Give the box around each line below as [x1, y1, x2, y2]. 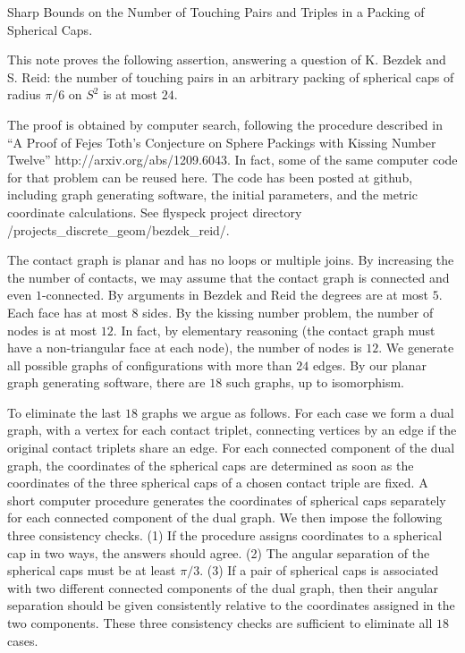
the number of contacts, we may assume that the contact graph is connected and [7, 267, 450, 286]
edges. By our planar [312, 355, 427, 374]
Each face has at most [7, 302, 128, 321]
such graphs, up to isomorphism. [225, 373, 405, 392]
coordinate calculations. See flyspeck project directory [7, 202, 302, 221]
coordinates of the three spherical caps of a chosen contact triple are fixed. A [7, 473, 428, 492]
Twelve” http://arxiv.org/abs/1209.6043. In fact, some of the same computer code [7, 150, 458, 169]
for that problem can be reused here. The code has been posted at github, [7, 167, 413, 186]
